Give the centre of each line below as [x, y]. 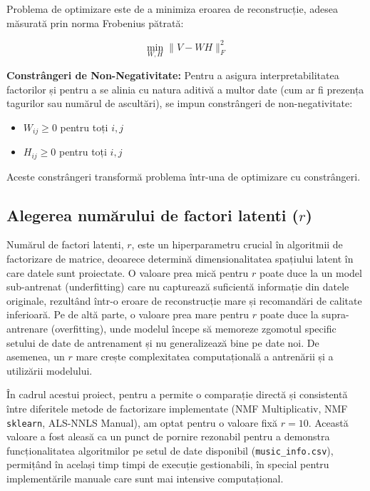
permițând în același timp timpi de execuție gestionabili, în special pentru [168, 464]
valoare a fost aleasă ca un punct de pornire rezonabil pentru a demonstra [168, 436]
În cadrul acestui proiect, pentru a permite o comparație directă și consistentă [177, 394]
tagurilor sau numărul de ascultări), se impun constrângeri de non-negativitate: [180, 103]
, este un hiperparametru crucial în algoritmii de [237, 244]
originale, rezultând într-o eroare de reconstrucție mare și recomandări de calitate [184, 300]
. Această [328, 422]
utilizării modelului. [50, 370]
